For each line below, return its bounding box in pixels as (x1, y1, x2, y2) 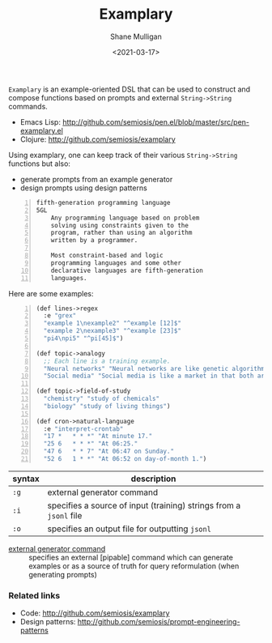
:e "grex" (43, 312, 77, 320)
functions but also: (8, 159, 71, 168)
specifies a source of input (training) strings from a (47, 500, 241, 511)
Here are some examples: (8, 288, 95, 298)
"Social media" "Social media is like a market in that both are (43, 372, 269, 381)
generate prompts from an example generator (19, 174, 173, 184)
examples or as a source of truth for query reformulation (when (28, 560, 240, 571)
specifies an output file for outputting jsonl (47, 523, 212, 534)
